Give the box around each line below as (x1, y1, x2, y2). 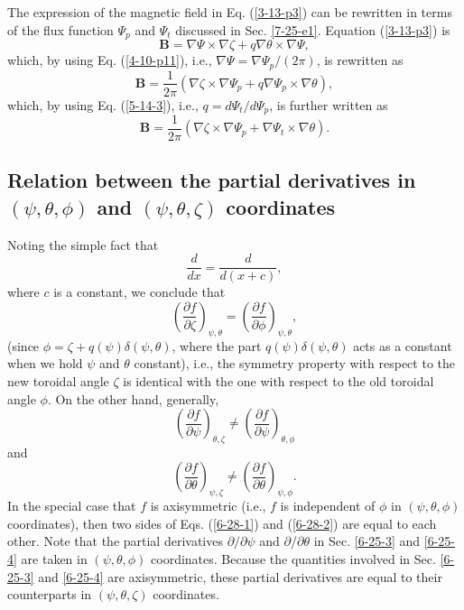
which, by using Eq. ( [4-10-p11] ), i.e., (7, 51, 212, 69)
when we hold (7, 354, 83, 373)
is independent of (280, 496, 376, 515)
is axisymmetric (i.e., (150, 496, 266, 515)
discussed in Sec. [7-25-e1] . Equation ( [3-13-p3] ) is (175, 20, 450, 39)
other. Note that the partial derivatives (7, 531, 223, 550)
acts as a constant (353, 336, 452, 355)
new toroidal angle (7, 371, 109, 390)
